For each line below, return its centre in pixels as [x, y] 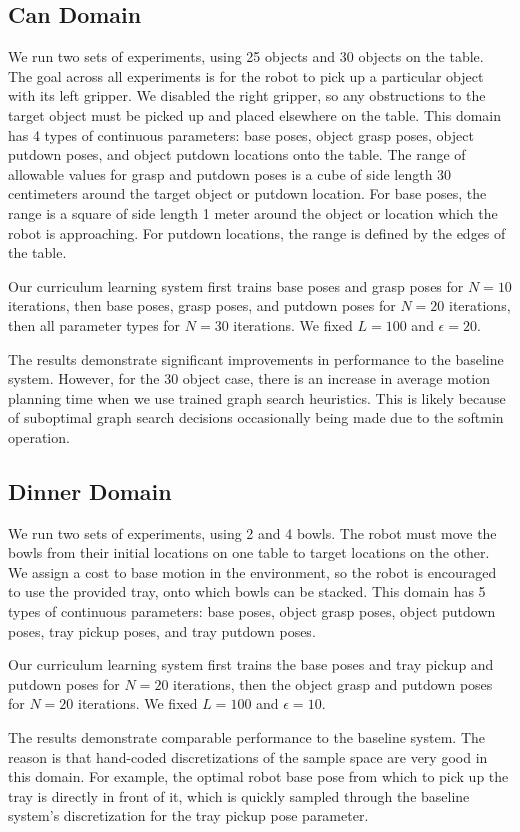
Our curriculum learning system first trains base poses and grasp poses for [236, 285]
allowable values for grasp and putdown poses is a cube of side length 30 [230, 173]
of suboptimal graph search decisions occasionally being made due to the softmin [256, 417]
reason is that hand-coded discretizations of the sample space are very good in [248, 756]
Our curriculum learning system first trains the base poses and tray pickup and [251, 664]
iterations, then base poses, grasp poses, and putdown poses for [202, 305]
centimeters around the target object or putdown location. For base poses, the [247, 193]
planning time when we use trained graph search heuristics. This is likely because [257, 397]
